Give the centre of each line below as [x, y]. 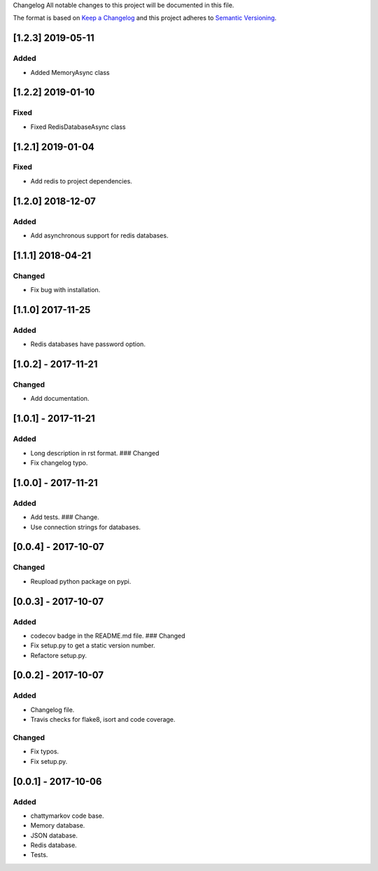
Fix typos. [45, 752]
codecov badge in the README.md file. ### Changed [108, 636]
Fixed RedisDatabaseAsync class [78, 127]
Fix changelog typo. [59, 463]
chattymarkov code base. [67, 816]
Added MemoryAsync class [70, 72]
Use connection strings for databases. [86, 527]
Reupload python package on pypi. [81, 581]
